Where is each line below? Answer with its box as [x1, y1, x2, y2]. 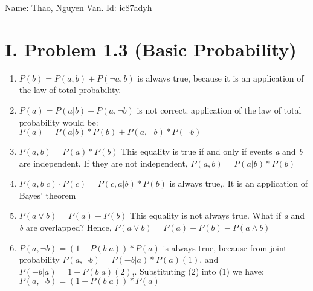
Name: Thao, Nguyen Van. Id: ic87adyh [5, 1, 152, 13]
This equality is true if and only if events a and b [121, 145, 303, 158]
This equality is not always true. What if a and [130, 209, 305, 222]
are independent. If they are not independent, [19, 156, 188, 169]
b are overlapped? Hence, [19, 221, 112, 234]
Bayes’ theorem [19, 188, 76, 201]
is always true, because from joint [163, 241, 287, 254]
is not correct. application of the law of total [137, 103, 302, 116]
